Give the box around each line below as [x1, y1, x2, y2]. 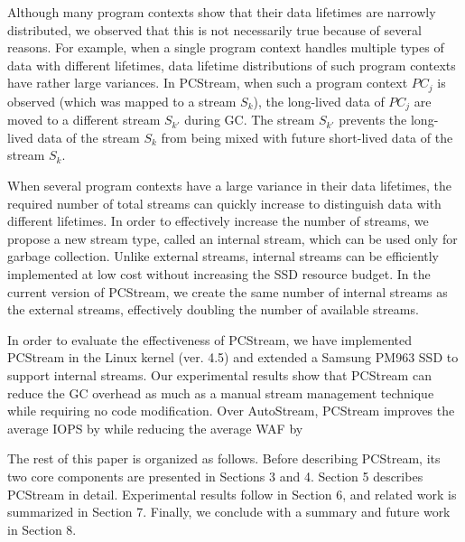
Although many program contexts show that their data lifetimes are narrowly [7, 3, 436, 21]
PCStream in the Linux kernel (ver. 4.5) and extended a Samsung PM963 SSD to [7, 348, 459, 367]
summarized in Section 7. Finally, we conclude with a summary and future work [7, 502, 451, 521]
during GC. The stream [184, 110, 315, 129]
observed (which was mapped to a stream [7, 91, 237, 110]
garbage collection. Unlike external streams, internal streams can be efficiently [7, 247, 440, 266]
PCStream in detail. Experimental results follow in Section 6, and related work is [7, 484, 457, 503]
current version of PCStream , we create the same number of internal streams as [7, 282, 448, 301]
